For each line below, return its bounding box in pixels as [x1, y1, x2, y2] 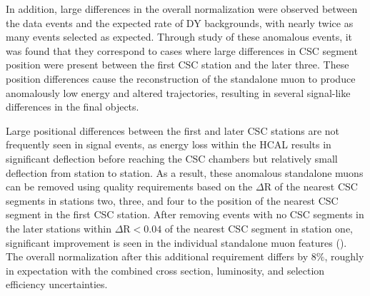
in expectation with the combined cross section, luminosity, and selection [6, 262, 325, 277]
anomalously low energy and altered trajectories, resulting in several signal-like [6, 85, 351, 100]
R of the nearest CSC [264, 179, 358, 194]
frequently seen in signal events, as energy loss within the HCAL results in [6, 137, 331, 152]
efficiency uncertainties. [6, 277, 108, 292]
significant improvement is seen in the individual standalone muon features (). [6, 235, 347, 250]
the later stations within [6, 220, 111, 235]
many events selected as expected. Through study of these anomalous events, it [6, 29, 353, 44]
